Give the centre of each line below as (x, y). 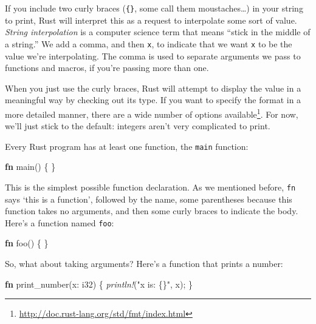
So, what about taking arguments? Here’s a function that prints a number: (144, 264)
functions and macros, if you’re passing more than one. (107, 68)
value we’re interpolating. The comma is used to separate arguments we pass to (153, 56)
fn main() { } (30, 167)
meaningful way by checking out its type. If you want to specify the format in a (153, 100)
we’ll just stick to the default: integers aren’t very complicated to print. (138, 126)
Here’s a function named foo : (60, 222)
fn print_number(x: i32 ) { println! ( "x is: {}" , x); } (99, 284)
